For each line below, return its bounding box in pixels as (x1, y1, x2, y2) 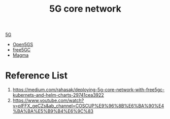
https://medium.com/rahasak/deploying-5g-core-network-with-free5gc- (12, 87, 165, 93)
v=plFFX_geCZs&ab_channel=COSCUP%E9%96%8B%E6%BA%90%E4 (12, 103, 164, 109)
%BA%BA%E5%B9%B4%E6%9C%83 (12, 108, 94, 114)
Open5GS (12, 42, 33, 48)
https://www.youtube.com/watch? (12, 97, 84, 104)
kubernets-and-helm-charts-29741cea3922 (12, 92, 104, 98)
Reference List (5, 70, 67, 82)
